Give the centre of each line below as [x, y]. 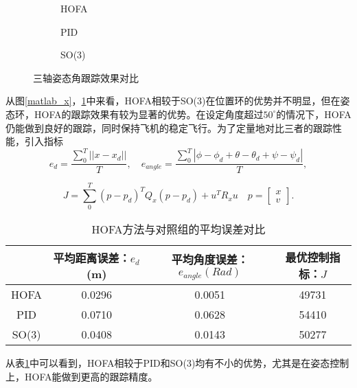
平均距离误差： [92, 258]
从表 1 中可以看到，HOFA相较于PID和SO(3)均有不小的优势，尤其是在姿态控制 [177, 363]
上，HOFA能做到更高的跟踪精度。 [82, 376]
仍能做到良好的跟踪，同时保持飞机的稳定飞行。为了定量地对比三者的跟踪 [169, 127]
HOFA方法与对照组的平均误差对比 [178, 229]
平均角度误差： [210, 259]
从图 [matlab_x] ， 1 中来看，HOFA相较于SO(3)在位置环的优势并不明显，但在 [173, 101]
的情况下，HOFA [314, 114]
